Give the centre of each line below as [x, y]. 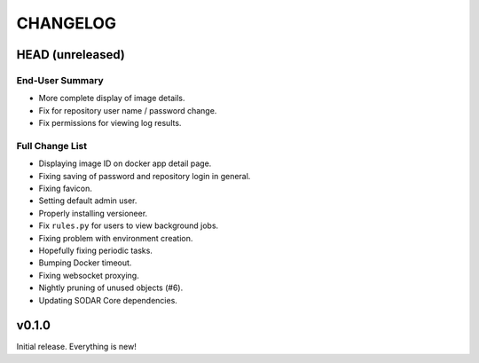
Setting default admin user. [88, 201]
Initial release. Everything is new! [77, 347]
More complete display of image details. [112, 99]
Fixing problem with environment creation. [116, 238]
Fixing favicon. [66, 189]
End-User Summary [60, 80]
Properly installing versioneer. [93, 213]
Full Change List [52, 146]
